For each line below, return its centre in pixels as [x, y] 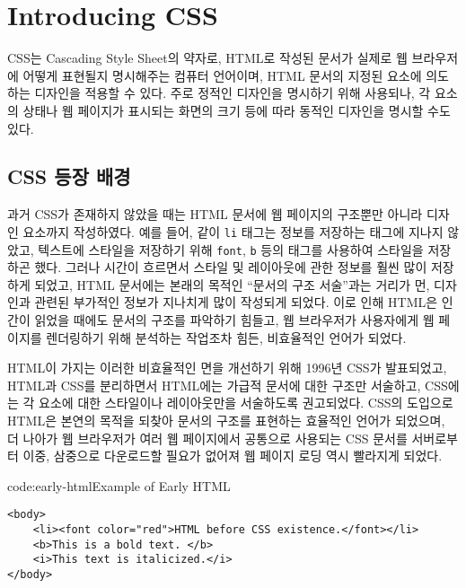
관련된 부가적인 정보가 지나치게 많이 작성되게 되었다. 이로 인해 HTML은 [236, 302]
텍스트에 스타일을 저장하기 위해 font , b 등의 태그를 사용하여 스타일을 [231, 249]
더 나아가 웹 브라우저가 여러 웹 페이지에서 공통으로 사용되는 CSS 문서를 [207, 438]
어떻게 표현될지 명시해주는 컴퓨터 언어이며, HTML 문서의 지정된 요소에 [222, 75]
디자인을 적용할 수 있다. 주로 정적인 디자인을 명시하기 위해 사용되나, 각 [233, 93]
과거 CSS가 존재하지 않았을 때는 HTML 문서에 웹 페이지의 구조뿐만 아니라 [215, 214]
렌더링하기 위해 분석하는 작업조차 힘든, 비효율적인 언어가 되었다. [226, 337]
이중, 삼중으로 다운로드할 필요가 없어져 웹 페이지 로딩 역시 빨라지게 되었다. [233, 456]
